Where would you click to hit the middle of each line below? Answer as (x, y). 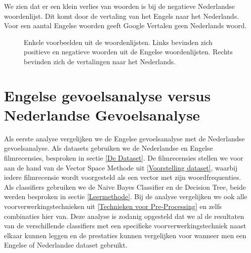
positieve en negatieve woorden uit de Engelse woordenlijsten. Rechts (128, 52)
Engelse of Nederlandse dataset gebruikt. (66, 245)
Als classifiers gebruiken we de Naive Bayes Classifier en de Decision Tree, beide (125, 187)
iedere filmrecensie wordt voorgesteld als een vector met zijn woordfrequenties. (123, 177)
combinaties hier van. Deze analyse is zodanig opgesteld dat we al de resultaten (124, 216)
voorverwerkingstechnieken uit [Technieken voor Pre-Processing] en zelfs (113, 206)
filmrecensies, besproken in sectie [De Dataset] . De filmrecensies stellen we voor (124, 158)
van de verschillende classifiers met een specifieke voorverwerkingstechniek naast (125, 226)
